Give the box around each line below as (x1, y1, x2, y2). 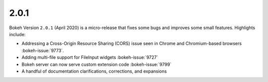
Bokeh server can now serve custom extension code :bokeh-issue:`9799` (21, 61, 172, 67)
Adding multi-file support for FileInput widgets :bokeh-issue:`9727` (21, 54, 158, 60)
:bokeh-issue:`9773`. (21, 47, 64, 53)
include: (9, 31, 26, 37)
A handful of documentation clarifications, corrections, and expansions (21, 68, 167, 74)
